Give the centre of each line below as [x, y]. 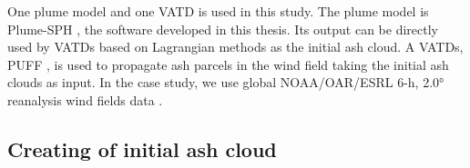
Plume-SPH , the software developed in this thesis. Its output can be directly [223, 29]
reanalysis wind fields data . [85, 99]
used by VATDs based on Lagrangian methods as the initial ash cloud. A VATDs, [235, 47]
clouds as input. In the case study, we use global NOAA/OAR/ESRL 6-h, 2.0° [226, 82]
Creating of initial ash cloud [142, 148]
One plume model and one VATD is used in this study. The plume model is [218, 11]
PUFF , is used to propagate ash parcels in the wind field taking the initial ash [228, 64]
